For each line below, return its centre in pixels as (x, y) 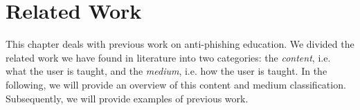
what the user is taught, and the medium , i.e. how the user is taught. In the (166, 71)
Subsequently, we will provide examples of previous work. (127, 98)
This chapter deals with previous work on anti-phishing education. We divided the (180, 44)
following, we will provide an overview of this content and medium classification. (176, 84)
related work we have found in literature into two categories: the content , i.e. (168, 57)
